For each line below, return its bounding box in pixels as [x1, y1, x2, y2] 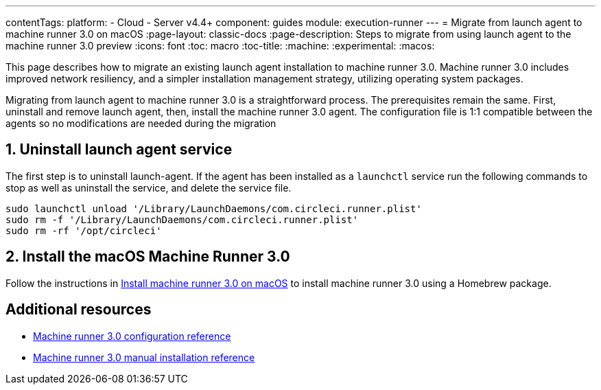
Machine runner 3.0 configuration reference [33, 330, 231, 342]
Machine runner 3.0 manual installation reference [33, 351, 255, 363]
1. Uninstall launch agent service [5, 141, 233, 159]
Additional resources [5, 301, 152, 319]
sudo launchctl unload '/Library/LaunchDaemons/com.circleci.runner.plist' [5, 203, 422, 214]
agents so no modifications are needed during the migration [5, 117, 276, 129]
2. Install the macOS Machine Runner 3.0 [5, 248, 290, 266]
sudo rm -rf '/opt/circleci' [5, 225, 162, 236]
